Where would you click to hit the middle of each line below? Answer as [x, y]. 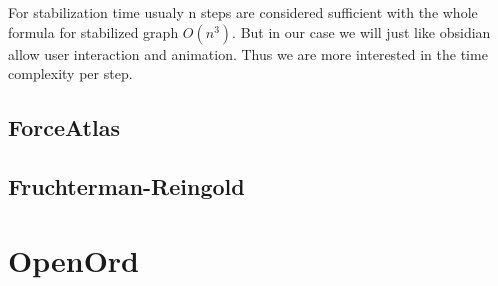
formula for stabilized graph [93, 31]
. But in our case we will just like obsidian [361, 31]
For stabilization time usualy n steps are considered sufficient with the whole [243, 12]
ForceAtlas [64, 127]
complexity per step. [70, 73]
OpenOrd [73, 259]
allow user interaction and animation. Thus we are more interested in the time [248, 53]
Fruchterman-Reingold [126, 185]
